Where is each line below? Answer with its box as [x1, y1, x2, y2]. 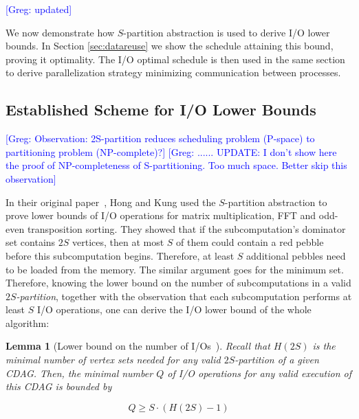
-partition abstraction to [224, 194, 327, 209]
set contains [6, 235, 56, 249]
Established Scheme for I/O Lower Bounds [6, 99, 316, 120]
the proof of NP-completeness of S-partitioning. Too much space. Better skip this [6, 158, 347, 172]
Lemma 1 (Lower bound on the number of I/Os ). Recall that [6, 339, 270, 353]
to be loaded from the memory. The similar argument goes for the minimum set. [6, 262, 344, 276]
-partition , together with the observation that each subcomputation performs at [16, 288, 352, 303]
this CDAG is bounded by [6, 379, 112, 394]
